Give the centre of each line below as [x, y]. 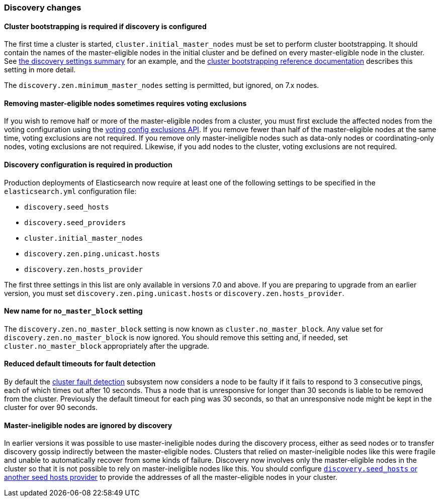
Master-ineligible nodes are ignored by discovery [88, 425]
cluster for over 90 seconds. [51, 408]
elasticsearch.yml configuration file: [70, 191]
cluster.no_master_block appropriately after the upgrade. [107, 346]
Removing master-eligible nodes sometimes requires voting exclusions [125, 103]
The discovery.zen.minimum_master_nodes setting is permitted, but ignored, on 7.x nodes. [162, 85]
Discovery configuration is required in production [88, 165]
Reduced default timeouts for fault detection [80, 364]
